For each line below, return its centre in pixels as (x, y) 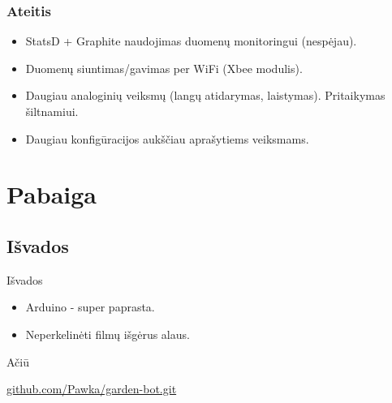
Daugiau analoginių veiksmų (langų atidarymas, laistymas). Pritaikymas (205, 95)
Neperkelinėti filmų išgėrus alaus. (108, 334)
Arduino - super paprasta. (90, 307)
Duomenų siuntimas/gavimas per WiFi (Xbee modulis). (164, 68)
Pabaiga (52, 194)
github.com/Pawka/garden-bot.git (92, 389)
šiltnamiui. (52, 111)
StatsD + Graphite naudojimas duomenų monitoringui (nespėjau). (191, 41)
